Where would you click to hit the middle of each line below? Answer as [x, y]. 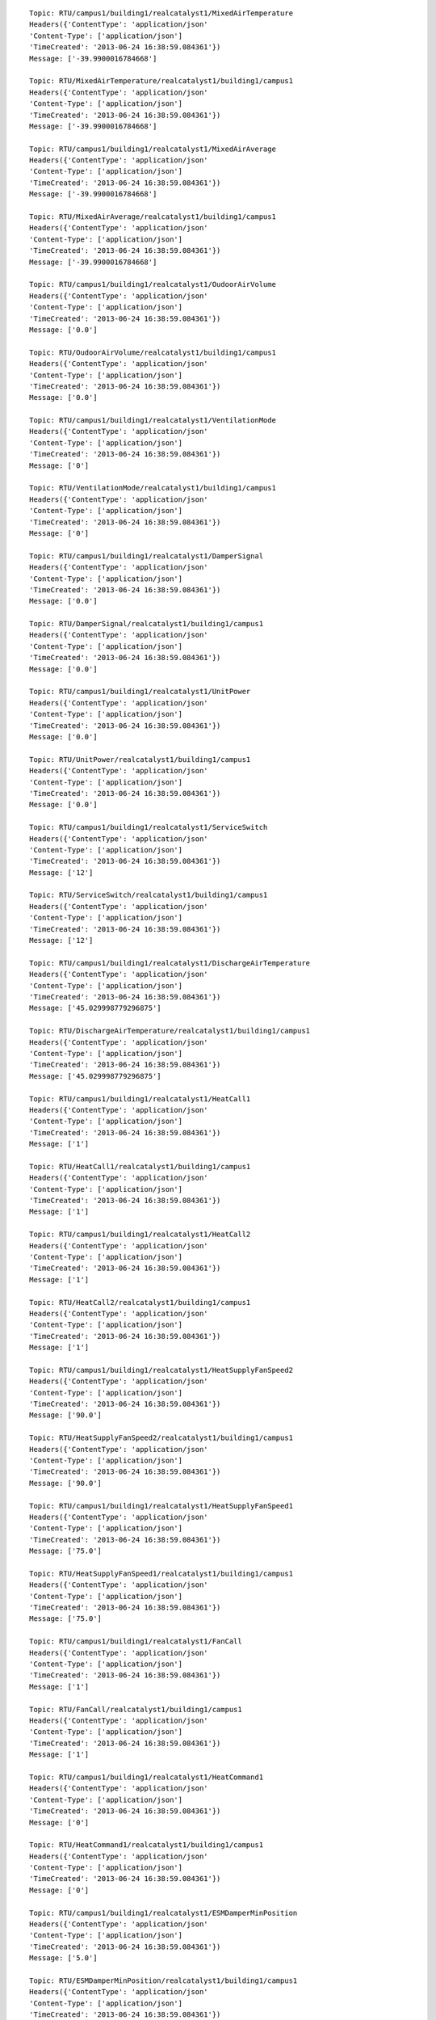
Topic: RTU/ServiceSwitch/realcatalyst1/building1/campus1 [149, 895]
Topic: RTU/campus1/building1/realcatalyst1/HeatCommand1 [147, 1777]
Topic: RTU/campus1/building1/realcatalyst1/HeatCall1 [140, 1098]
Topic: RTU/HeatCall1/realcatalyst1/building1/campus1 [140, 1166]
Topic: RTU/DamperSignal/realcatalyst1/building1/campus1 [147, 624]
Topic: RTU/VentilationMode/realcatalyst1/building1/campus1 [153, 488]
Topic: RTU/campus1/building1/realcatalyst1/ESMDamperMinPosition [163, 1913]
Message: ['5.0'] [63, 1958]
